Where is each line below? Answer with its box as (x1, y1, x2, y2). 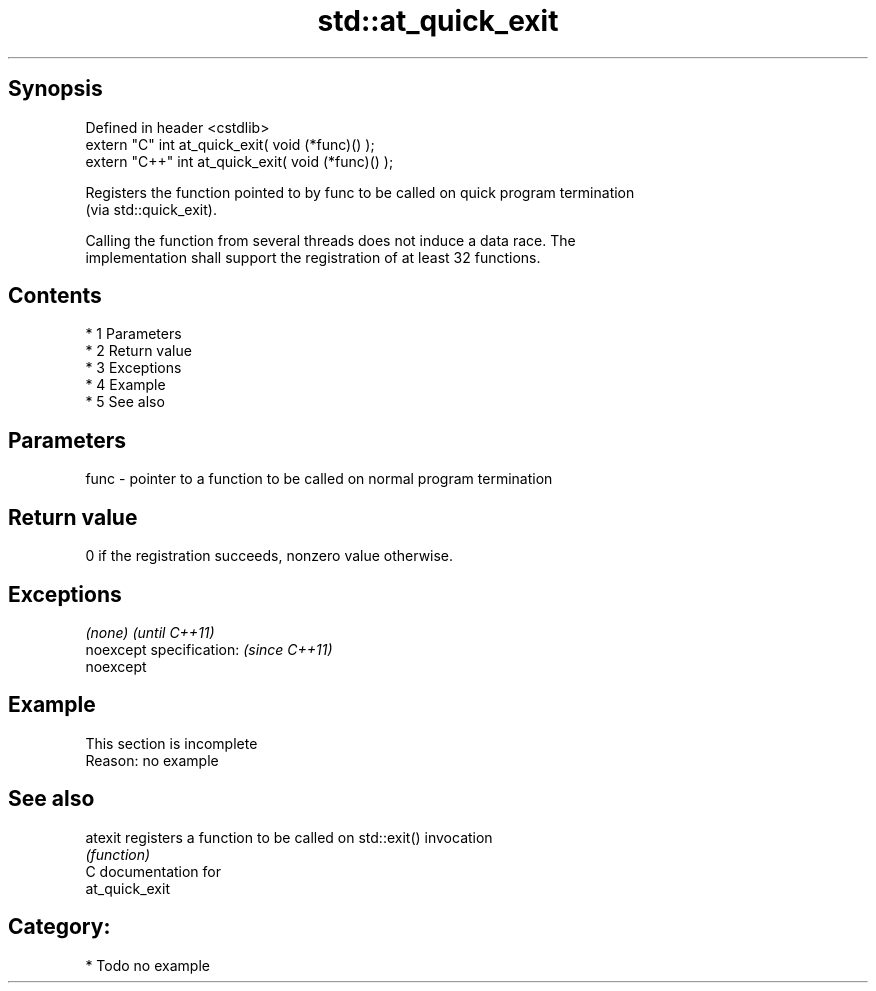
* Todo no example (85, 956, 210, 974)
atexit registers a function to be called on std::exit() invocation (85, 828, 493, 846)
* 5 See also (85, 393, 165, 411)
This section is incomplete (85, 734, 258, 752)
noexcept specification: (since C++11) (85, 640, 333, 658)
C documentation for (85, 862, 222, 880)
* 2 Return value (85, 342, 192, 360)
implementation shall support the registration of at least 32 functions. (85, 248, 541, 266)
